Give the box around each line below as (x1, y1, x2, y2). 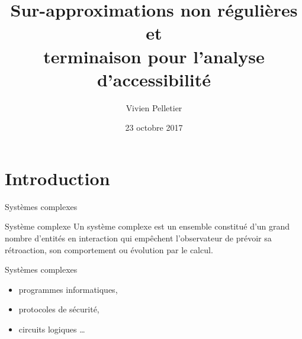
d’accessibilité (97, 67, 211, 91)
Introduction (5, 166, 110, 190)
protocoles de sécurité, (18, 303, 99, 315)
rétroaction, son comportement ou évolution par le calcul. (5, 243, 213, 256)
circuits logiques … (18, 322, 85, 335)
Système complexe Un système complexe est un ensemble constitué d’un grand (5, 220, 290, 233)
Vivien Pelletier (126, 101, 182, 114)
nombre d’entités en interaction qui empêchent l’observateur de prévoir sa (5, 232, 272, 244)
